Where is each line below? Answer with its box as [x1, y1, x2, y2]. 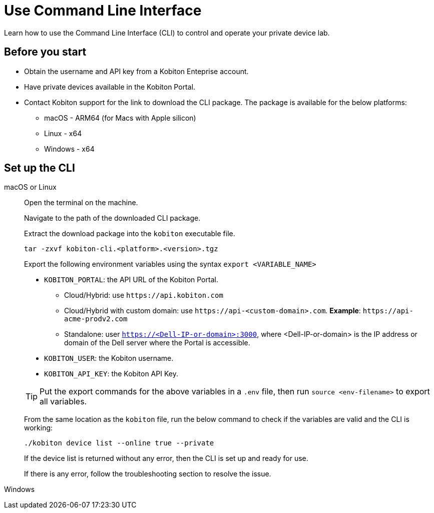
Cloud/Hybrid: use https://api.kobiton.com [64, 291, 223, 300]
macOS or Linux [4, 183, 57, 192]
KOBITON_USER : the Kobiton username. [44, 354, 174, 363]
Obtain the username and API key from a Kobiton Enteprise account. [24, 67, 249, 76]
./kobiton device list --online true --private [24, 439, 214, 447]
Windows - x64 [44, 144, 95, 153]
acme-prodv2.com [64, 315, 128, 323]
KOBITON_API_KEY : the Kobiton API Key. [44, 369, 178, 378]
